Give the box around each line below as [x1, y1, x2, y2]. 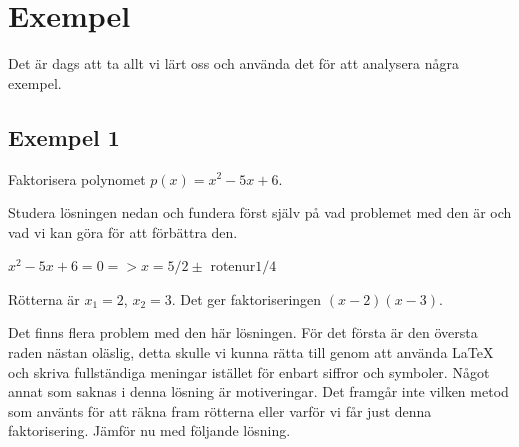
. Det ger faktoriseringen [171, 288, 322, 309]
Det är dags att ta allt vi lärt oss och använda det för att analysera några [8, 53, 460, 74]
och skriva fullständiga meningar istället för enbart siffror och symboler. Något [8, 361, 490, 382]
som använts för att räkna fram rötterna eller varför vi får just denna [8, 400, 432, 421]
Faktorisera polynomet [8, 168, 146, 189]
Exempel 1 [8, 121, 120, 152]
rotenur [210, 255, 256, 276]
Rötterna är [8, 288, 80, 309]
